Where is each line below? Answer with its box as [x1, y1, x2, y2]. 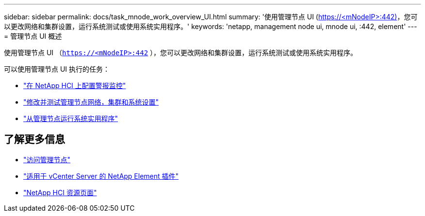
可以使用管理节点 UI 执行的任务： [4, 65, 110, 73]
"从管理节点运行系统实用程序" [23, 114, 118, 123]
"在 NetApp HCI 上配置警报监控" [23, 81, 126, 90]
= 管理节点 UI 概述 [4, 32, 62, 40]
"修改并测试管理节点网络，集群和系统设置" [23, 98, 159, 106]
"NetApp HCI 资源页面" [23, 188, 97, 197]
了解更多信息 [4, 133, 65, 146]
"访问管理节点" [23, 155, 71, 164]
